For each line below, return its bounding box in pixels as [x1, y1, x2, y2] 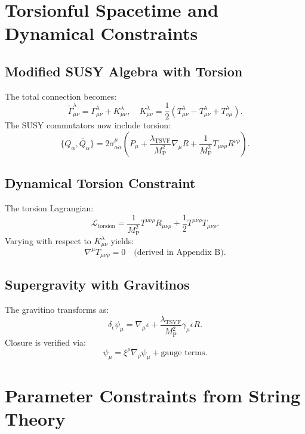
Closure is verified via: [5, 335, 86, 348]
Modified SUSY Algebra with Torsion [5, 61, 243, 80]
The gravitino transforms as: [5, 303, 109, 316]
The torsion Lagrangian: [5, 202, 94, 214]
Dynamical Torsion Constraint [5, 174, 196, 192]
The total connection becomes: [5, 90, 117, 102]
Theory [5, 407, 66, 430]
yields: [110, 234, 134, 247]
